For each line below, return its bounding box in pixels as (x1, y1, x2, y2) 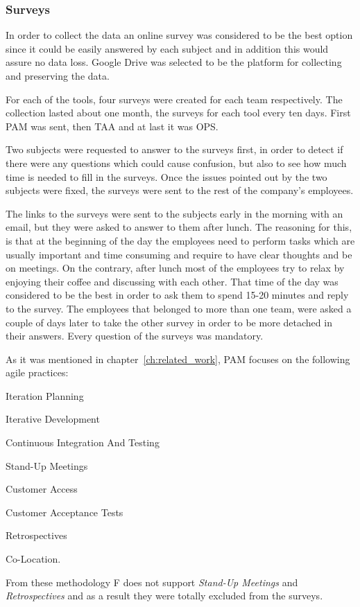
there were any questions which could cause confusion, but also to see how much (6, 155, 347, 170)
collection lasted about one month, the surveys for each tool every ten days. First (6, 105, 351, 120)
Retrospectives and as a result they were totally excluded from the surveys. (6, 588, 323, 603)
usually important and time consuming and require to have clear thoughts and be (6, 247, 352, 261)
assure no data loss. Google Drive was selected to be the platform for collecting (6, 55, 342, 69)
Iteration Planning (6, 388, 84, 403)
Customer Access (6, 482, 78, 496)
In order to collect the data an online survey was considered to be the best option (6, 28, 353, 42)
